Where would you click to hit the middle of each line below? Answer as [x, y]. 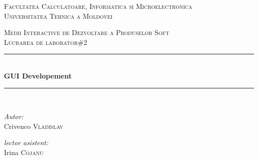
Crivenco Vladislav [34, 126]
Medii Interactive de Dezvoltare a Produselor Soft [87, 32]
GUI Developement [38, 75]
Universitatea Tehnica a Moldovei [58, 16]
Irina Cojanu [24, 152]
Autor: [14, 116]
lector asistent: [26, 142]
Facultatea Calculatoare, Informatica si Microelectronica [98, 6]
